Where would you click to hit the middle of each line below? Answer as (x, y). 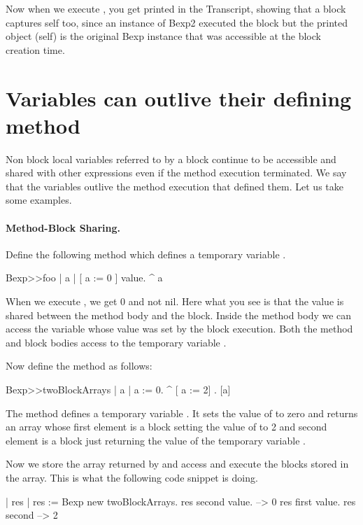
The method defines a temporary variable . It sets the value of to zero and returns (182, 413)
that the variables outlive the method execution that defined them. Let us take (175, 186)
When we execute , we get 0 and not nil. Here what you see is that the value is (175, 301)
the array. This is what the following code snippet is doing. (132, 477)
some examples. (39, 200)
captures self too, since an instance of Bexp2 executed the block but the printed (177, 22)
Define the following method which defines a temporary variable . (146, 254)
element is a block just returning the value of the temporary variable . (156, 440)
